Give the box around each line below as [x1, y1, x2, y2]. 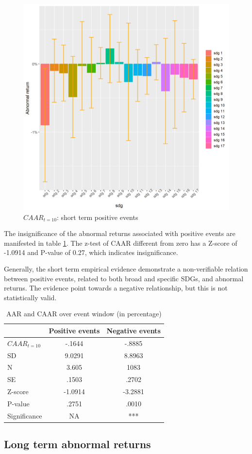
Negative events [106, 325, 161, 335]
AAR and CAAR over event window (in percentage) [6, 309, 162, 319]
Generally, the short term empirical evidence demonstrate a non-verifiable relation [4, 263, 248, 273]
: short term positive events [56, 212, 138, 222]
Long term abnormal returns [4, 436, 151, 452]
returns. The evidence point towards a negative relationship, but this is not [4, 283, 228, 293]
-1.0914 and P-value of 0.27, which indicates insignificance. [4, 247, 178, 257]
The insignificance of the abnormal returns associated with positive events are [4, 228, 235, 238]
